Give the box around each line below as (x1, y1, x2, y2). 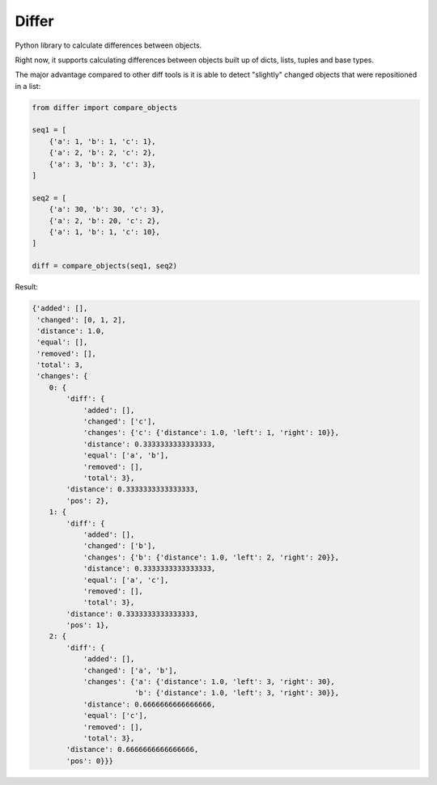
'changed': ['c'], (83, 417, 157, 426)
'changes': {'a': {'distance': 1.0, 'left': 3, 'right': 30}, (83, 677, 336, 686)
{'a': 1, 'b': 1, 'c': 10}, (49, 227, 161, 236)
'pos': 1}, (66, 621, 109, 630)
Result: (15, 282, 38, 292)
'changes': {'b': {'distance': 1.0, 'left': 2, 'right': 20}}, (83, 552, 340, 562)
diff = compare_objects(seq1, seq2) (32, 261, 178, 271)
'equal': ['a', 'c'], (83, 575, 169, 585)
